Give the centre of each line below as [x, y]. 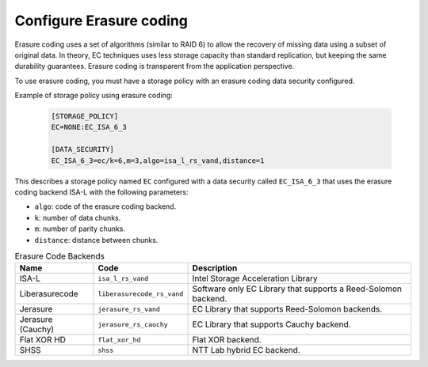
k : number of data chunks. [78, 218]
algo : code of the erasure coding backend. [105, 206]
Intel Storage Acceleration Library [255, 278]
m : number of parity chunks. [80, 229]
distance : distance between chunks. [96, 240]
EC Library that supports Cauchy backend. [272, 324]
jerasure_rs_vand [129, 309]
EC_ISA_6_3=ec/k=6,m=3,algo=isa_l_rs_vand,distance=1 [158, 161]
